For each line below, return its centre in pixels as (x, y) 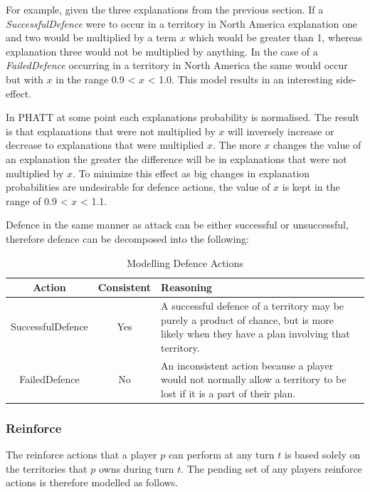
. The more (237, 145)
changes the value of (317, 145)
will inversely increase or (281, 131)
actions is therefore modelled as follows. (92, 482)
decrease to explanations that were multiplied (105, 145)
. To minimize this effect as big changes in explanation (191, 173)
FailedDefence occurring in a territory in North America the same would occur (177, 65)
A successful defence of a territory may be (253, 305)
